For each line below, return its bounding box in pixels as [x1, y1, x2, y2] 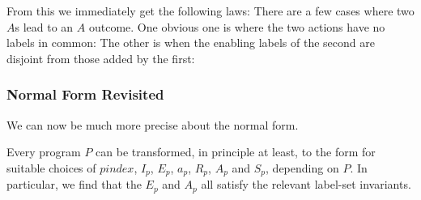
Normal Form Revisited [6, 84, 164, 104]
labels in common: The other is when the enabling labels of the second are [6, 34, 375, 51]
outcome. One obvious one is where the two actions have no [88, 18, 385, 35]
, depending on [266, 159, 339, 176]
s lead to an [15, 18, 74, 35]
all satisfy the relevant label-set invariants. [201, 176, 411, 193]
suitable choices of [6, 159, 96, 176]
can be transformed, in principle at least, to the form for [96, 143, 376, 160]
